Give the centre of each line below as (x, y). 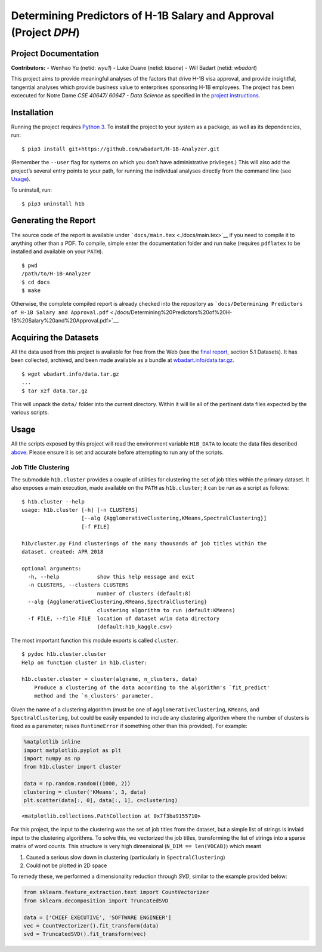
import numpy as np (52, 759)
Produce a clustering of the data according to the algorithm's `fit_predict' (152, 687)
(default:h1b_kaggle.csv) (135, 627)
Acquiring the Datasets (55, 337)
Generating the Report (53, 221)
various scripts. (30, 413)
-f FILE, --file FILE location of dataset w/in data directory (124, 619)
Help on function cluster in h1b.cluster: (85, 662)
